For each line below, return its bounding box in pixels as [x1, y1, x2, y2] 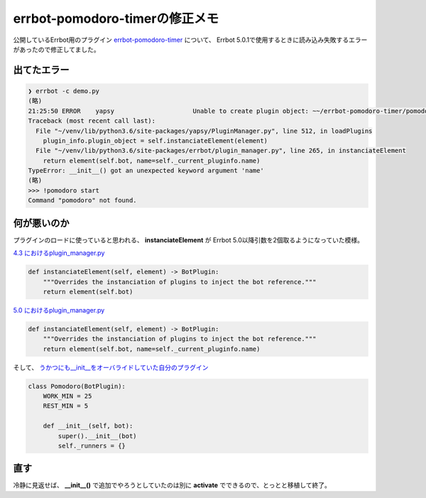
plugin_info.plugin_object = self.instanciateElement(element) [43, 136, 268, 145]
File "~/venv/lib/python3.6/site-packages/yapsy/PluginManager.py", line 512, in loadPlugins [35, 126, 373, 135]
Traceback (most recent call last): [28, 117, 156, 125]
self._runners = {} [58, 441, 126, 450]
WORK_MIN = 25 [43, 392, 92, 400]
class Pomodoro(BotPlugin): [28, 382, 126, 390]
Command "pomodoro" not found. [28, 196, 138, 205]
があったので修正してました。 [13, 45, 100, 53]
